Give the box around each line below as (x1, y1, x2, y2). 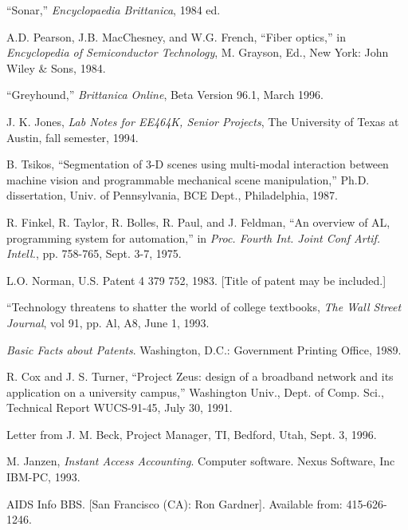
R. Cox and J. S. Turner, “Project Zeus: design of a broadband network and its (6, 368, 394, 385)
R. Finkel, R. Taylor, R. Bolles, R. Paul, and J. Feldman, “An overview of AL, (6, 213, 390, 230)
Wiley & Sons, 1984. (6, 59, 106, 76)
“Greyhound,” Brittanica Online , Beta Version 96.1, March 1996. (6, 86, 324, 103)
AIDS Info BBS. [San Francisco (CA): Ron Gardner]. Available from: (6, 495, 343, 512)
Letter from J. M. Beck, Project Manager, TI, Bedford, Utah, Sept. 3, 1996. (6, 425, 377, 442)
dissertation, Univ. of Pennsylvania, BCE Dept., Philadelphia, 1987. (6, 187, 338, 204)
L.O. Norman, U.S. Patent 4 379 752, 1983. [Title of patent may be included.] (6, 271, 386, 288)
